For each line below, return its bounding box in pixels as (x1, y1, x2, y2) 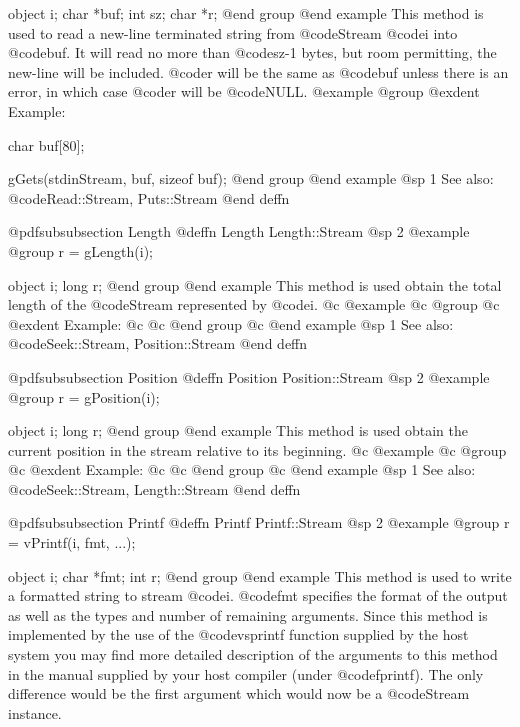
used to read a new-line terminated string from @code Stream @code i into (8, 22, 458, 43)
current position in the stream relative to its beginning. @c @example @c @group (8, 439, 507, 460)
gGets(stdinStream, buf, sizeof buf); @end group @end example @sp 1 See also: (8, 168, 494, 189)
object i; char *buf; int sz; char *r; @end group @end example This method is (8, 3, 484, 23)
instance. (8, 702, 62, 723)
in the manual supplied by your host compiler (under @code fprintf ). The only (8, 663, 484, 684)
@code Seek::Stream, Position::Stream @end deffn (8, 333, 308, 354)
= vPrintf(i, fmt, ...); (8, 532, 136, 553)
